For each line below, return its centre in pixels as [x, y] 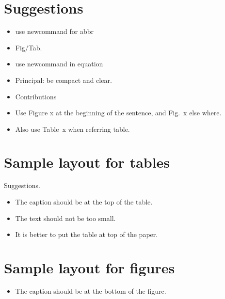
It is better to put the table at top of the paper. [87, 234]
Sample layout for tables [87, 162]
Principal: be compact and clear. [64, 80]
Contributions [36, 96]
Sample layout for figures [89, 267]
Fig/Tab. [29, 47]
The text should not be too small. [65, 218]
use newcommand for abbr [54, 31]
